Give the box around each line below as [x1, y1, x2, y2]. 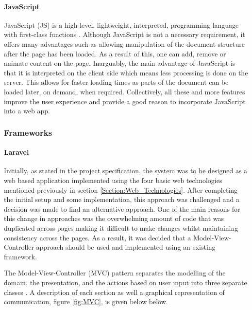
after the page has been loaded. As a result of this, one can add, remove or [4, 48, 226, 58]
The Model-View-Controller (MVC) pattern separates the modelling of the [4, 268, 226, 278]
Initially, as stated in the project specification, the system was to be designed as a [4, 165, 248, 176]
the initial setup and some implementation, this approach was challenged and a [4, 194, 239, 204]
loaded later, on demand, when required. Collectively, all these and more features [4, 86, 245, 96]
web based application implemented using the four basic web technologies [4, 175, 222, 185]
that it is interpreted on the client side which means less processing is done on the [4, 67, 248, 77]
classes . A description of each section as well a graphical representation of [4, 287, 225, 297]
